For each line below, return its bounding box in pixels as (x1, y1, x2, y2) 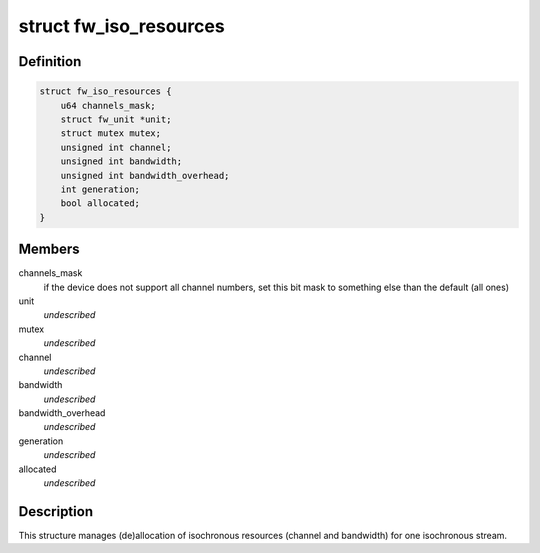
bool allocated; (60, 198, 140, 209)
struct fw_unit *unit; (60, 113, 172, 125)
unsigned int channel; (60, 141, 172, 153)
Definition (18, 53, 82, 70)
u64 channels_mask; (60, 100, 157, 111)
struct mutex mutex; (60, 128, 162, 139)
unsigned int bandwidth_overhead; (60, 170, 230, 181)
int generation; (60, 183, 140, 195)
